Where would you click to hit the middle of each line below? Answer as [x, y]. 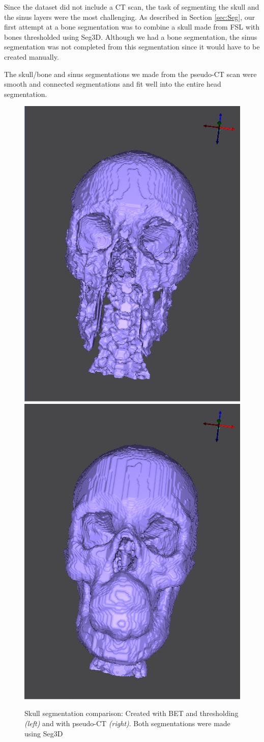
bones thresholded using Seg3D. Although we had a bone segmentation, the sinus [131, 36]
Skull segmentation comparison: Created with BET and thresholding [131, 713]
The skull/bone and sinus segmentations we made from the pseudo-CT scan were [130, 74]
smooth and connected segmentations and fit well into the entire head [113, 84]
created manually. [32, 56]
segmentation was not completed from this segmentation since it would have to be [132, 47]
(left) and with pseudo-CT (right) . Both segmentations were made [127, 723]
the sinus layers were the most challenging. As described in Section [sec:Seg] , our [129, 17]
